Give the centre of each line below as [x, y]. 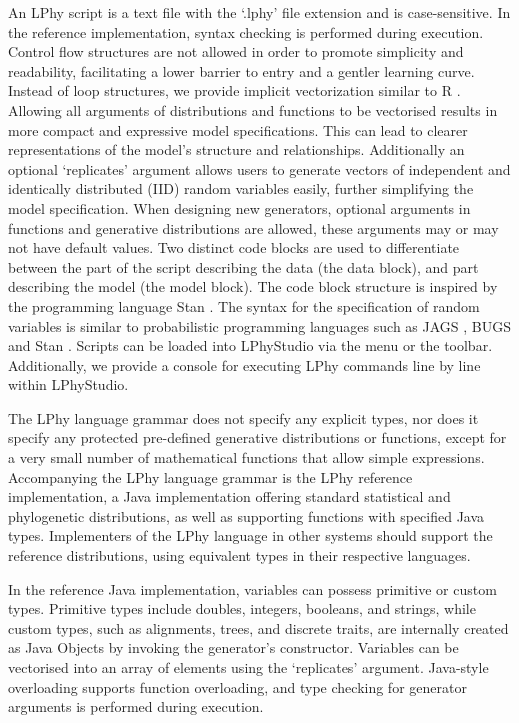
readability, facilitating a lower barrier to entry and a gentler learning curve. [241, 70]
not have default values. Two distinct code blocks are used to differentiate [234, 247]
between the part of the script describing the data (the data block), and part [243, 266]
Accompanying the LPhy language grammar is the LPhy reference [210, 476]
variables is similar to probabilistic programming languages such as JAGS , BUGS [260, 325]
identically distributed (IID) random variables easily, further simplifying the [241, 188]
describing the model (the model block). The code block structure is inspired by [253, 286]
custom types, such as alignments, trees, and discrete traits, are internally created [258, 627]
